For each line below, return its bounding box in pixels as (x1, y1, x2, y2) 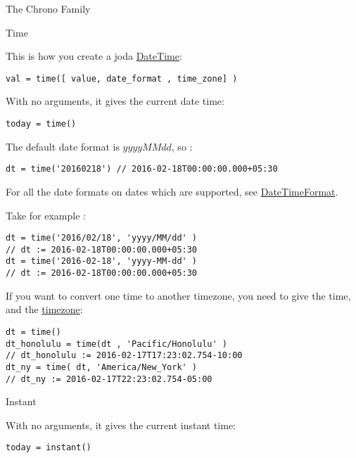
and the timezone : (6, 302, 83, 317)
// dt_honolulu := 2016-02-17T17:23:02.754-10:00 (6, 350, 243, 361)
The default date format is (6, 139, 120, 153)
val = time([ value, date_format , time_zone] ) (6, 73, 238, 84)
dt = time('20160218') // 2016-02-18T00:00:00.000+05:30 (6, 164, 278, 174)
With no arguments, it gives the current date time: (6, 94, 224, 108)
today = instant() (6, 443, 91, 453)
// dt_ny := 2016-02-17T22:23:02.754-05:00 (6, 374, 212, 384)
